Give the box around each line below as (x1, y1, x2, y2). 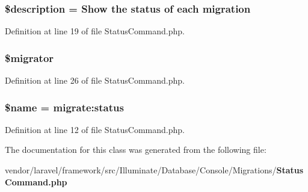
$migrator (5, 50, 54, 65)
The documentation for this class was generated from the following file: (5, 143, 266, 156)
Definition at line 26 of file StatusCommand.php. (5, 74, 185, 87)
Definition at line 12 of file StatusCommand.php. (5, 123, 185, 135)
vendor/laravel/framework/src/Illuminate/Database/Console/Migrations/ (5, 164, 277, 176)
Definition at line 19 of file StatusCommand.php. (5, 25, 185, 37)
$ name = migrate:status (5, 99, 124, 114)
